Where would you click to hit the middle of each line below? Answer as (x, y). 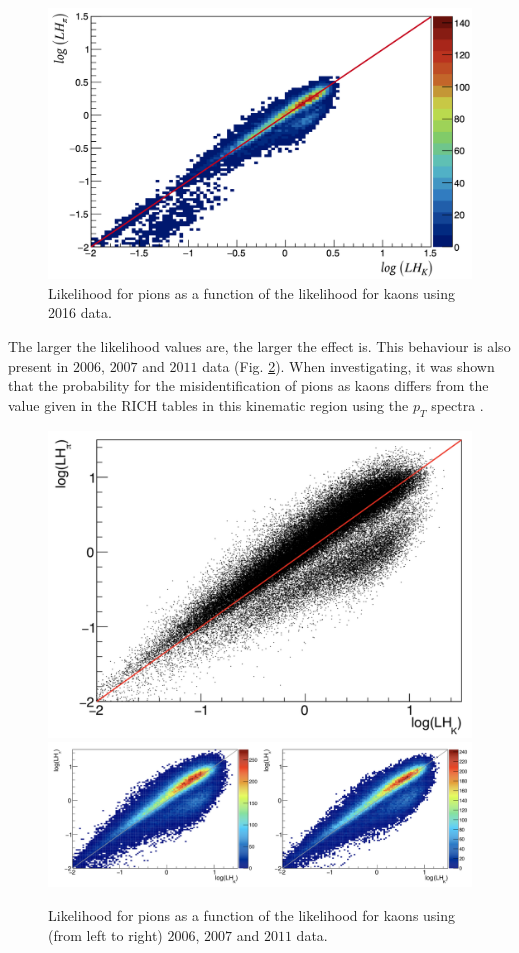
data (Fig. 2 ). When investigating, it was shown (348, 365)
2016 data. (80, 312)
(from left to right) (105, 934)
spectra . (457, 404)
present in (38, 365)
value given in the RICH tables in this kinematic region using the (208, 404)
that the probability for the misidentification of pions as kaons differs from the (248, 385)
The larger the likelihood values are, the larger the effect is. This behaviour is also (259, 345)
